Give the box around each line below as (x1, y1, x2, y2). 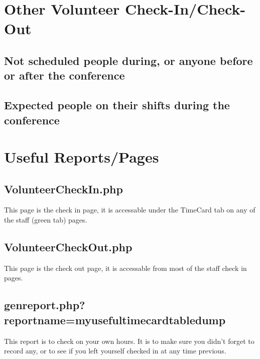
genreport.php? (4, 297, 85, 313)
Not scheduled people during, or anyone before (4, 52, 253, 68)
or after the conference (4, 67, 125, 83)
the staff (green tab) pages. (4, 214, 87, 225)
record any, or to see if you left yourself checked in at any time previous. (4, 345, 226, 356)
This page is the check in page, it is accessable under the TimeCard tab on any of (4, 204, 255, 215)
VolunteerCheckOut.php (4, 239, 133, 255)
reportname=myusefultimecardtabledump (4, 312, 226, 327)
